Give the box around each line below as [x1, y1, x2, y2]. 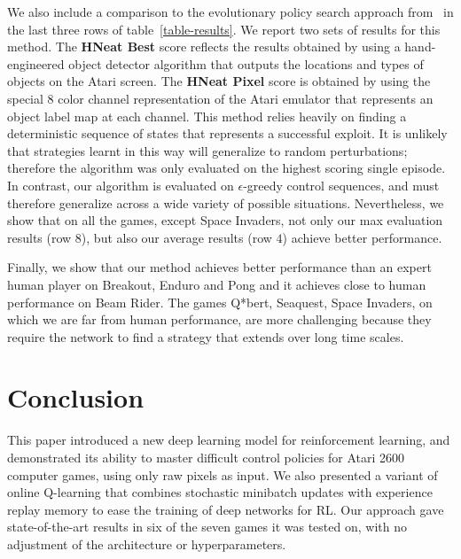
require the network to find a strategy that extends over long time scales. [7, 327, 404, 345]
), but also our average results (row [81, 228, 272, 246]
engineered [7, 54, 65, 73]
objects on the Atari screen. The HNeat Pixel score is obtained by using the [7, 72, 431, 90]
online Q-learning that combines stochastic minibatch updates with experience [7, 483, 433, 501]
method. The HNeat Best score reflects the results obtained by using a [7, 37, 401, 56]
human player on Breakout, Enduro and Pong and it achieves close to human [7, 275, 426, 293]
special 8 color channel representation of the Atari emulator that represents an [7, 89, 434, 107]
